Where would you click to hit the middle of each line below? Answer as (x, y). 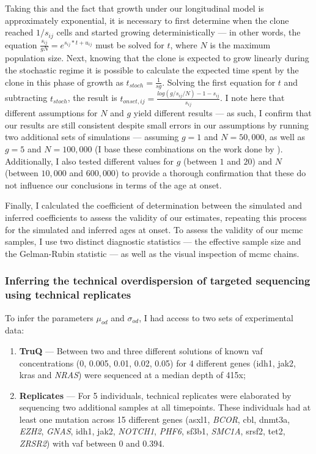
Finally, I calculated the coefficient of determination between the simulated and (154, 205)
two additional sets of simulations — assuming (92, 137)
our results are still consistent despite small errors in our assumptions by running (157, 125)
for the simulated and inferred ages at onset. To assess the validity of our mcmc (154, 229)
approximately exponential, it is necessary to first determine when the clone (147, 20)
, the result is (92, 98)
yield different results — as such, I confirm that (222, 113)
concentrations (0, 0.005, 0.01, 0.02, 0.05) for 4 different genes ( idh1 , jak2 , (158, 363)
